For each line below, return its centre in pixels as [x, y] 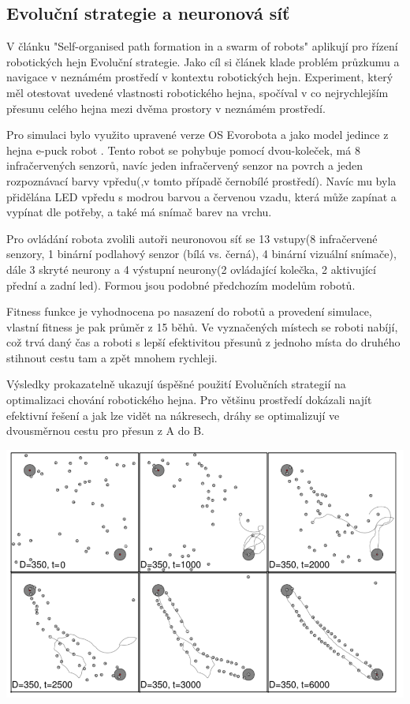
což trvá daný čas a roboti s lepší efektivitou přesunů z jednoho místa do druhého [203, 342]
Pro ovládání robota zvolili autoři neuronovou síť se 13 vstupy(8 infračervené [192, 238]
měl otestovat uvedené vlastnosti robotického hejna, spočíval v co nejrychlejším [198, 92]
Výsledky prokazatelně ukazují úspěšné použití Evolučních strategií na [176, 384]
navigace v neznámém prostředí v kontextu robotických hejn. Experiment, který [200, 77]
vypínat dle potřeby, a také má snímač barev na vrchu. [139, 212]
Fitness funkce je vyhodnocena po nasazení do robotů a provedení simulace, [189, 311]
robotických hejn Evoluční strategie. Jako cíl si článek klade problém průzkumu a [203, 61]
